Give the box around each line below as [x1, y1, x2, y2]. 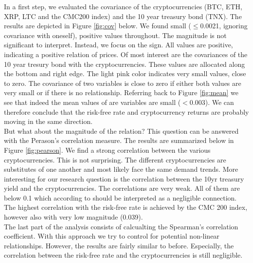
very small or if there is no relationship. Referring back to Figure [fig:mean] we [4, 87, 238, 98]
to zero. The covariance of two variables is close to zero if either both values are [4, 78, 241, 88]
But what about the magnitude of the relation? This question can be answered [4, 125, 239, 136]
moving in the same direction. [4, 116, 93, 126]
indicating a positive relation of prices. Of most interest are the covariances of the [4, 49, 248, 59]
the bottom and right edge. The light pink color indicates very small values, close [4, 68, 246, 79]
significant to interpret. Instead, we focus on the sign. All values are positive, [4, 40, 233, 50]
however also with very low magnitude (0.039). [4, 212, 143, 222]
